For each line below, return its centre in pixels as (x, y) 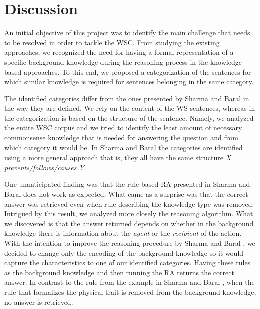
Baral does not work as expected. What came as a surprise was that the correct (126, 194)
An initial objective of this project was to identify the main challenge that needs (127, 32)
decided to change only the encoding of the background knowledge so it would (124, 253)
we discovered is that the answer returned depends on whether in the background (129, 223)
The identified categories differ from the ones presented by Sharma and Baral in (127, 98)
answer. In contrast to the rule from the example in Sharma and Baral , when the (129, 282)
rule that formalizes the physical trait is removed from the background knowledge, (130, 292)
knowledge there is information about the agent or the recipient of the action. (123, 233)
